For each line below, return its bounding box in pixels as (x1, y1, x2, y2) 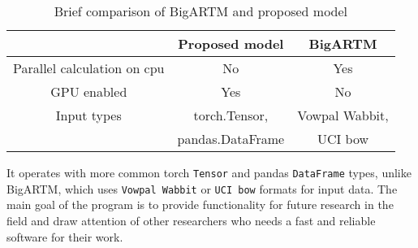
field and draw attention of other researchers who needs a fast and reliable (6, 211, 376, 228)
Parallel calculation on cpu (13, 59, 165, 77)
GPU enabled (50, 82, 127, 101)
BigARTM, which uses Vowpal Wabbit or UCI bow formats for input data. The (6, 180, 398, 197)
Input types (55, 106, 122, 124)
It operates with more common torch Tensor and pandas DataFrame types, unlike (6, 164, 412, 181)
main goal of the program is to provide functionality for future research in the (6, 196, 394, 213)
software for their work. (6, 228, 123, 245)
